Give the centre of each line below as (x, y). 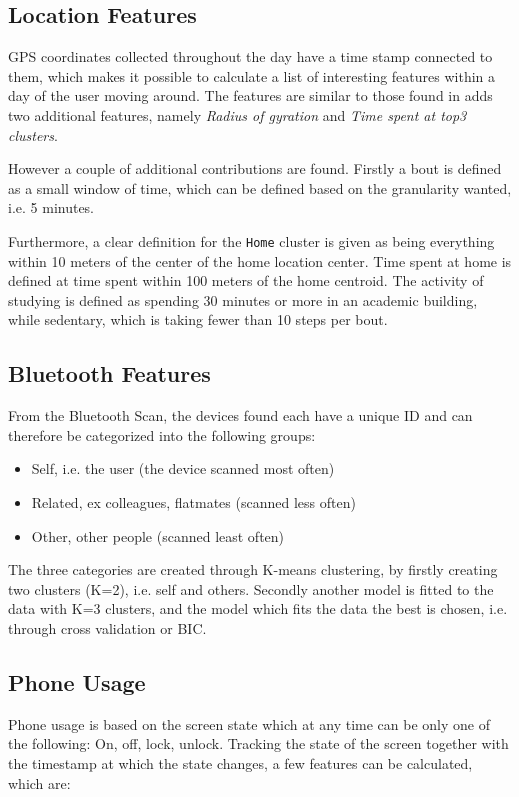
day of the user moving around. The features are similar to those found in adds (250, 95)
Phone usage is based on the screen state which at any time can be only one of (249, 723)
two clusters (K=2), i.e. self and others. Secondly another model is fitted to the (251, 588)
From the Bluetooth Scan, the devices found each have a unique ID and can (240, 415)
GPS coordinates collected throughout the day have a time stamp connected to (250, 56)
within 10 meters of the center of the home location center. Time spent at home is (260, 260)
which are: (39, 782)
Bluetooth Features (109, 373)
